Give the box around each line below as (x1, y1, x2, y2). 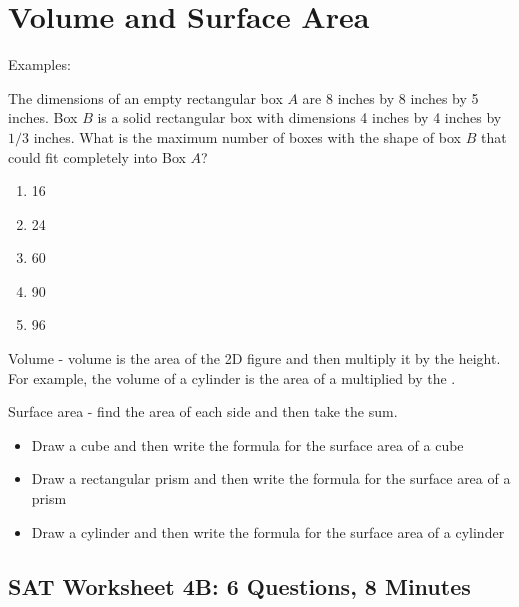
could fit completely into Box (8, 146, 186, 167)
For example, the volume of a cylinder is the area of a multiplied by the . (8, 367, 456, 388)
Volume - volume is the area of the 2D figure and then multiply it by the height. (8, 348, 501, 369)
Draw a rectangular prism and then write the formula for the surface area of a (31, 468, 511, 489)
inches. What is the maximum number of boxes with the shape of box (33, 126, 461, 147)
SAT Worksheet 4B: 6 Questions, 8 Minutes (8, 570, 471, 601)
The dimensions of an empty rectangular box (8, 87, 283, 108)
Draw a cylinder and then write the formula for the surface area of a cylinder (31, 521, 505, 542)
